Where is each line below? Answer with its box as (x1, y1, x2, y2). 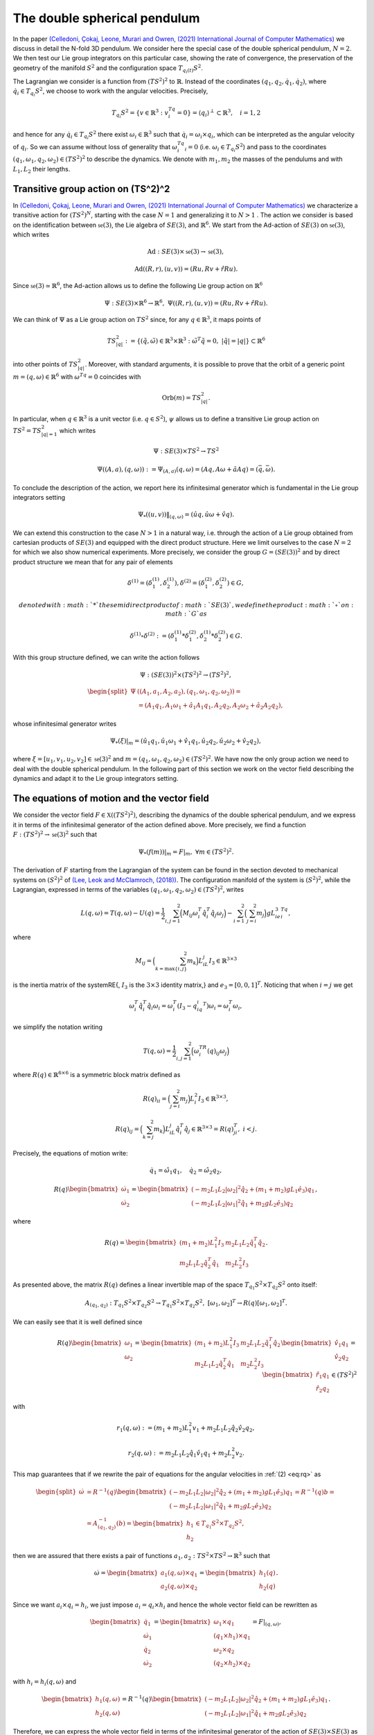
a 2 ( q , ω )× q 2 (160, 1582, 197, 1592)
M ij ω (182, 909, 199, 919)
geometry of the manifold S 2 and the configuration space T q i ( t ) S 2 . (12, 63, 204, 74)
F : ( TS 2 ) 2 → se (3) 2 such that (12, 829, 97, 838)
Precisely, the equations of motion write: (12, 1149, 128, 1158)
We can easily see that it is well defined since (12, 1318, 143, 1326)
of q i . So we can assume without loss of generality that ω (12, 142, 178, 153)
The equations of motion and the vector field (12, 793, 209, 804)
